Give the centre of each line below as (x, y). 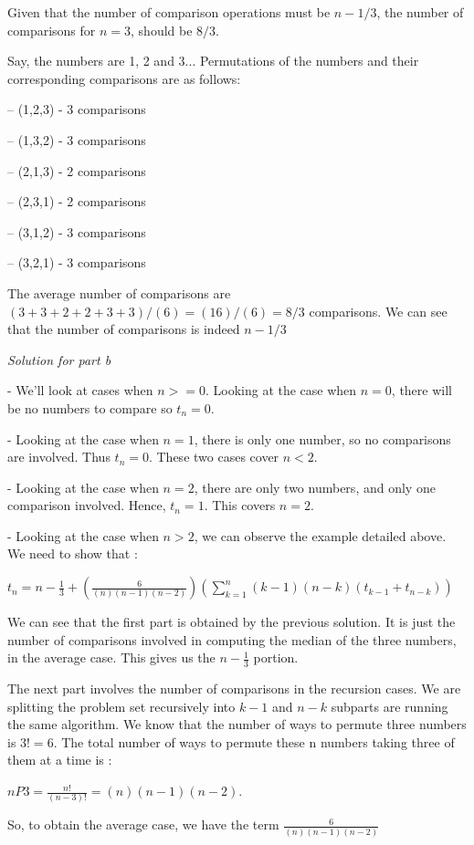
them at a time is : (60, 760)
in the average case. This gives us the (111, 657)
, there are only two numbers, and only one (315, 487)
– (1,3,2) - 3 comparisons (77, 139)
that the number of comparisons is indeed (124, 329)
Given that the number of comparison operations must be (169, 12)
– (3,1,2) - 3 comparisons (77, 231)
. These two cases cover (214, 457)
